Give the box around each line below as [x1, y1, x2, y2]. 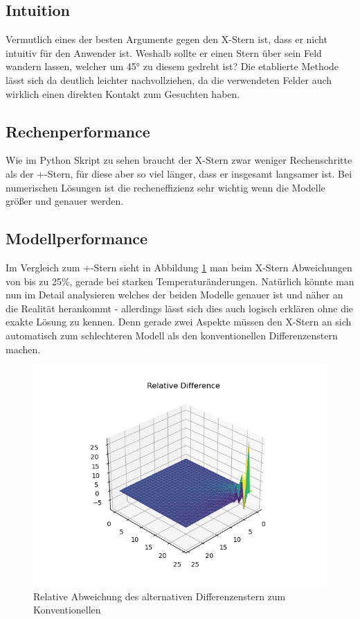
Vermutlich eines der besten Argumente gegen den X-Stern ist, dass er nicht [6, 32, 327, 46]
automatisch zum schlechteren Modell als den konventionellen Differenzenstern [6, 328, 338, 342]
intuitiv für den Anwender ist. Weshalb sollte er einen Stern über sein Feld [6, 45, 322, 60]
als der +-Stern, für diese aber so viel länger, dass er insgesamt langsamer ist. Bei [6, 166, 352, 180]
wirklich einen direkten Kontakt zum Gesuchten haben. [6, 86, 240, 101]
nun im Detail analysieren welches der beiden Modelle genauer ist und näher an [6, 287, 343, 302]
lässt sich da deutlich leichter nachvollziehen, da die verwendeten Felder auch [6, 72, 332, 87]
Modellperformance [6, 228, 148, 249]
